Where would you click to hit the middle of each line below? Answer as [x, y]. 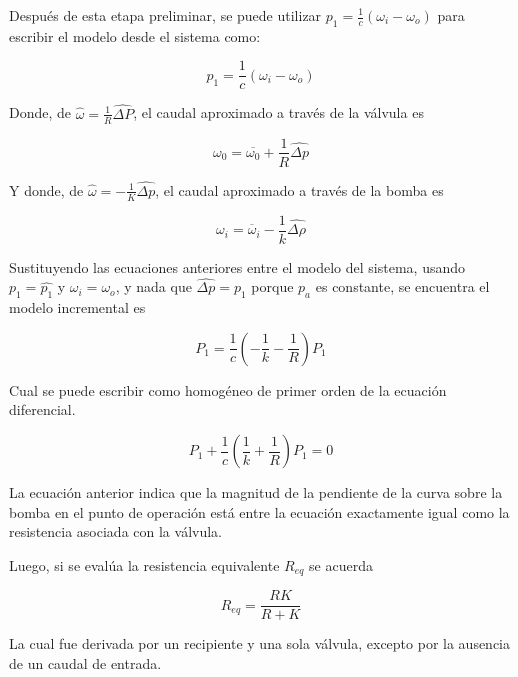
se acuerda [341, 564]
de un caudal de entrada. [85, 662]
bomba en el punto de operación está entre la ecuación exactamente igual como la [259, 511]
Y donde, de [46, 189]
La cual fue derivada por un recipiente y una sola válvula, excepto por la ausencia [260, 643]
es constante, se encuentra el [402, 286]
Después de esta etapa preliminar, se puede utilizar [165, 15]
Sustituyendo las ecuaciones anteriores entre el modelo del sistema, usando [237, 266]
